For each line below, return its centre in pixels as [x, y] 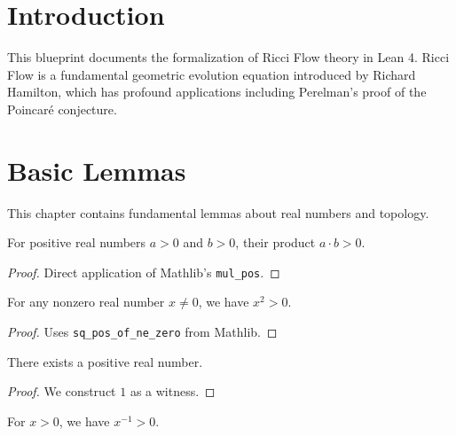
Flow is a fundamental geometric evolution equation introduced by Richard [212, 74]
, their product [275, 242]
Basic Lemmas [97, 170]
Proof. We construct [62, 391]
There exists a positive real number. [105, 361]
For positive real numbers [77, 242]
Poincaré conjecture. [62, 109]
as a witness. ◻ [173, 391]
